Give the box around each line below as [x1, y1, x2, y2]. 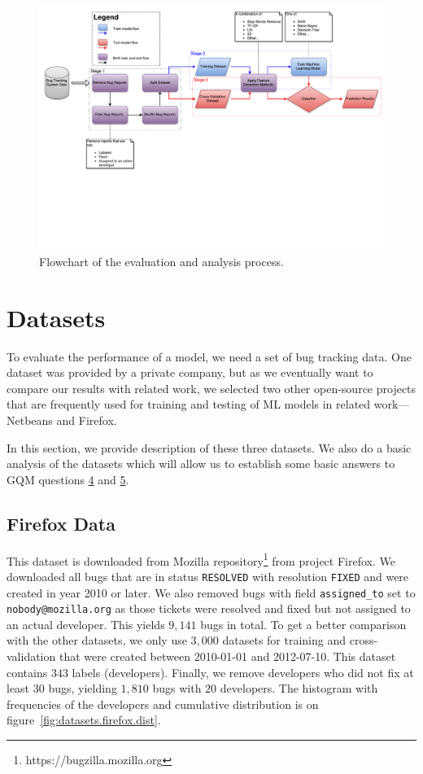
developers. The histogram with [220, 680, 378, 697]
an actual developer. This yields [7, 615, 165, 632]
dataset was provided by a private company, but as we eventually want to [7, 364, 373, 381]
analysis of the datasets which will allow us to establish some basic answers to [7, 455, 395, 472]
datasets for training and [222, 632, 347, 649]
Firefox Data [7, 510, 116, 536]
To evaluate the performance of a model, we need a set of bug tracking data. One [7, 348, 412, 365]
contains [7, 663, 48, 680]
